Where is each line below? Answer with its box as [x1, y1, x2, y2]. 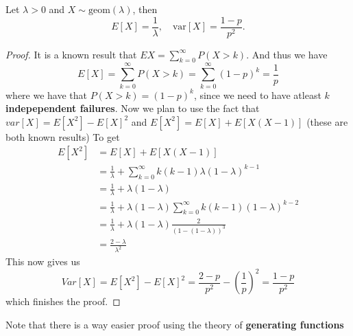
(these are [306, 114, 348, 128]
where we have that [5, 87, 88, 102]
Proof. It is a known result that [5, 47, 137, 61]
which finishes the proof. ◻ [5, 294, 121, 309]
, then [132, 2, 158, 16]
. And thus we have [246, 47, 328, 61]
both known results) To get [5, 129, 120, 144]
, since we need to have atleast [193, 87, 321, 102]
